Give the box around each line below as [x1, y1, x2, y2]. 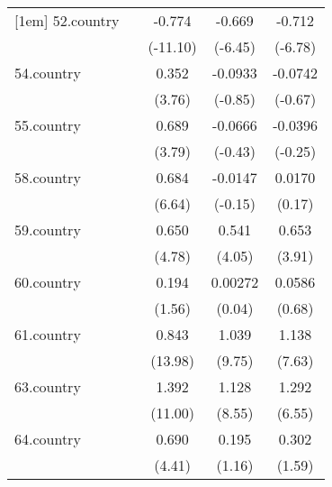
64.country [14, 428, 81, 449]
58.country [14, 167, 81, 188]
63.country [14, 376, 81, 397]
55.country [14, 115, 81, 135]
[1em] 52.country [14, 10, 120, 31]
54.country [14, 62, 81, 83]
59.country [14, 219, 81, 240]
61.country [14, 324, 81, 345]
